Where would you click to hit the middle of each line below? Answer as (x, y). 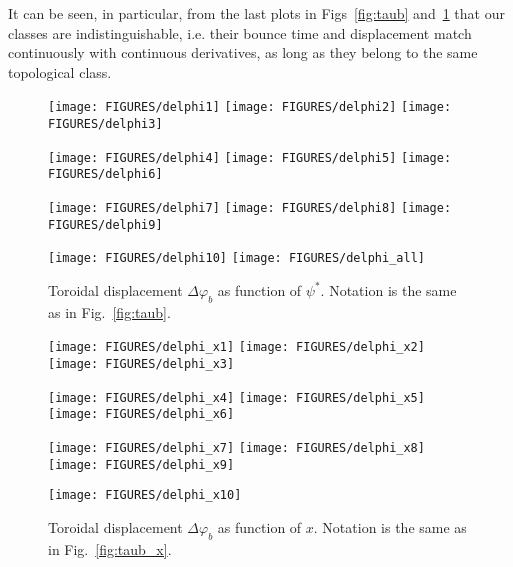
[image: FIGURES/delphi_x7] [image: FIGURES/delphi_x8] (236, 447)
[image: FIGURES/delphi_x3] (141, 364)
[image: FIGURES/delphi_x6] (141, 414)
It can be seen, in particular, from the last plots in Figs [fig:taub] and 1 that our (256, 13)
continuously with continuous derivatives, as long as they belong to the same (243, 52)
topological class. (60, 71)
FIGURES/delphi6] (105, 174)
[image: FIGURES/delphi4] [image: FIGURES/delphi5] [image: (250, 157)
